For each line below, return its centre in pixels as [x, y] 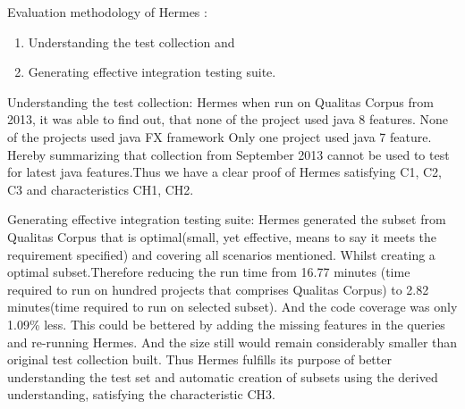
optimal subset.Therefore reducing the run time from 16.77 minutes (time [209, 272]
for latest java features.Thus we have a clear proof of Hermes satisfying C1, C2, [224, 172]
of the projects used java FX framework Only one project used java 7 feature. [220, 136]
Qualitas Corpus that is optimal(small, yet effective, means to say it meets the [222, 236]
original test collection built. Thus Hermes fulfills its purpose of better [199, 359]
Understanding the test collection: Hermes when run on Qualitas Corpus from [220, 101]
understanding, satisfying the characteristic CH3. [141, 394]
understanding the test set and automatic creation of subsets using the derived [223, 376]
